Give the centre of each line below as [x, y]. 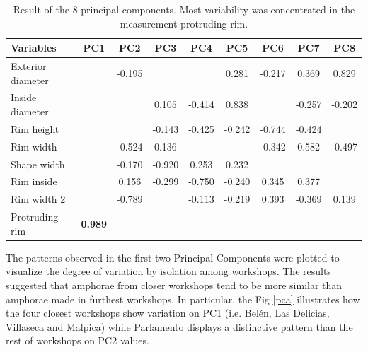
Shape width [38, 164]
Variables [34, 48]
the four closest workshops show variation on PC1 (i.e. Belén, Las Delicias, [168, 313]
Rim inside [34, 181]
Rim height [35, 128]
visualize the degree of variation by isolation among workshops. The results [168, 271]
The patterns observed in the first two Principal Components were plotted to [173, 257]
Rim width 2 [38, 199]
